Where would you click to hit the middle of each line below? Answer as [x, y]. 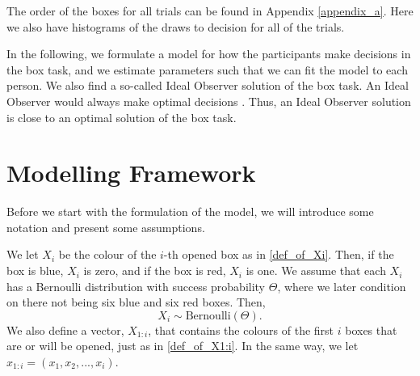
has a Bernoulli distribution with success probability [136, 286]
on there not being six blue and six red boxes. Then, [136, 302]
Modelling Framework [131, 173]
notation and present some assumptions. [106, 227]
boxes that [371, 330]
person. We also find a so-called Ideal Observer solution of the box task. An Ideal [208, 85]
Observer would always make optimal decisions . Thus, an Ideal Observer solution [209, 101]
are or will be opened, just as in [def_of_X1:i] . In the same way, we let [183, 346]
